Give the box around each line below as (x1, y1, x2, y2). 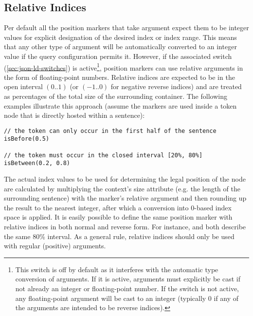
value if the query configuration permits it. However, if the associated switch (4, 51, 232, 61)
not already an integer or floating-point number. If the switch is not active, (15, 283, 239, 294)
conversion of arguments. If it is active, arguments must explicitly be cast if (15, 274, 240, 284)
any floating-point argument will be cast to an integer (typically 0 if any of (15, 293, 239, 303)
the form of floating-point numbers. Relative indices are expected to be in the (4, 72, 235, 82)
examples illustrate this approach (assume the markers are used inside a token (4, 100, 237, 111)
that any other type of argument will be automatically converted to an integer (4, 41, 237, 52)
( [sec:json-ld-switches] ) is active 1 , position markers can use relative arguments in (4, 61, 243, 73)
